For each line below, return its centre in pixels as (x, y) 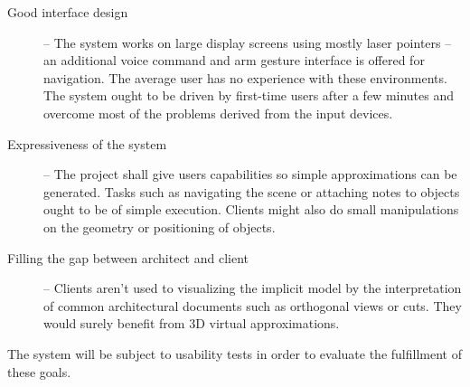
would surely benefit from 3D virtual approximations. (192, 323)
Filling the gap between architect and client (128, 257)
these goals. (39, 371)
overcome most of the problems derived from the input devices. (218, 113)
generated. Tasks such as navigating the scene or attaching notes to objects (252, 191)
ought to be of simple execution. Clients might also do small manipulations (251, 209)
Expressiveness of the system (87, 143)
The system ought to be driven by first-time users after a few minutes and (249, 95)
